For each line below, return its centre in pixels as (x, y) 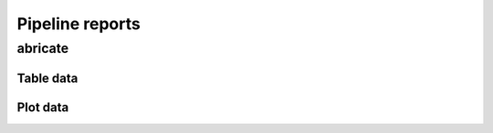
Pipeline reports (79, 24)
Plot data (43, 107)
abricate (43, 48)
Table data (47, 78)
